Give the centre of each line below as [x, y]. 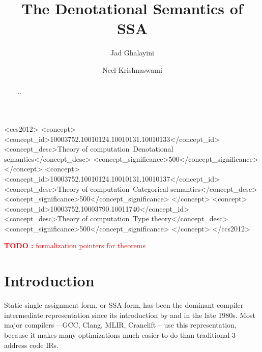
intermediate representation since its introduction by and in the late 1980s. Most [130, 315]
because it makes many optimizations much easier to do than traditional [117, 334]
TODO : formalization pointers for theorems [75, 245]
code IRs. [44, 345]
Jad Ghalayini [132, 53]
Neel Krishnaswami [132, 69]
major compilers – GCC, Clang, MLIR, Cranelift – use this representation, [120, 325]
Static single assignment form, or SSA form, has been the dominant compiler [124, 305]
